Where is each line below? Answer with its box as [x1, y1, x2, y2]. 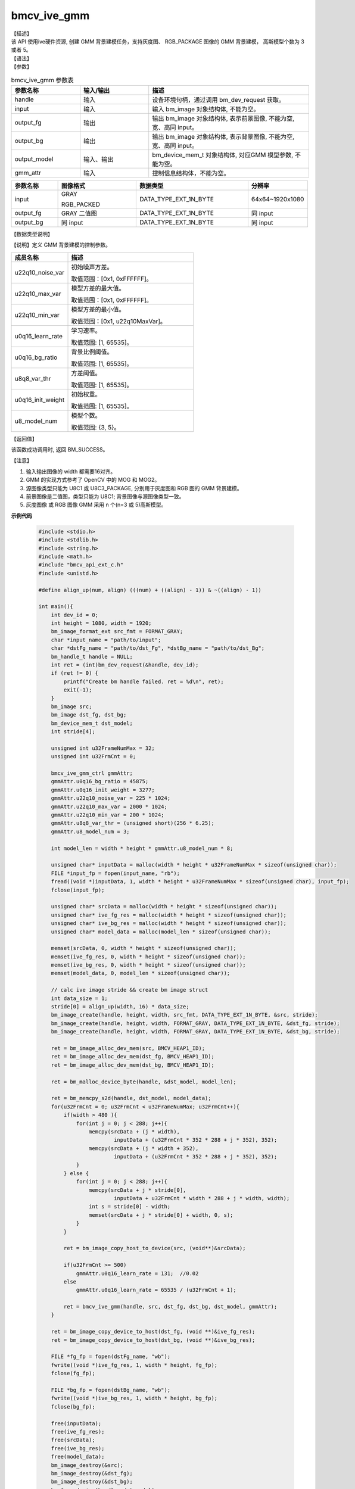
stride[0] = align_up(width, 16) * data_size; [51, 1004, 190, 1010]
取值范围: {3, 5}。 [71, 423, 120, 431]
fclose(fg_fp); [51, 1370, 95, 1377]
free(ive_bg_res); [51, 1445, 105, 1451]
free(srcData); [51, 1437, 95, 1444]
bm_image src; [51, 703, 92, 710]
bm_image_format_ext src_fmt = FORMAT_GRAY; [51, 628, 183, 635]
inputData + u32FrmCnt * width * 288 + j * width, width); [113, 1195, 290, 1202]
